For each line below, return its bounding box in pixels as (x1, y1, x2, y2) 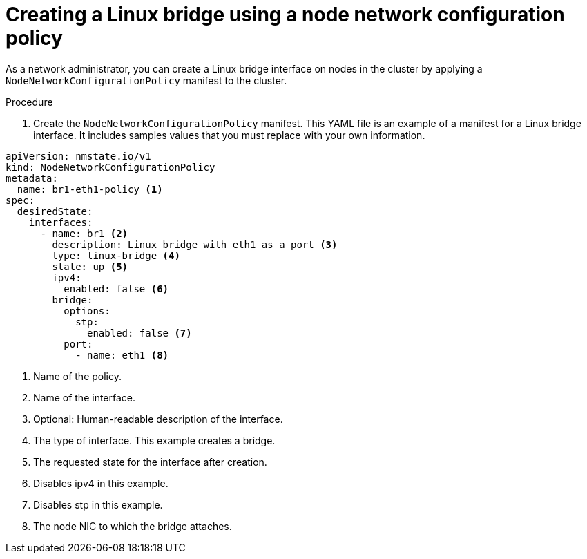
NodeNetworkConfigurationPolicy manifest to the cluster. (6, 74, 287, 86)
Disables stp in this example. (33, 498, 163, 511)
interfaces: (28, 216, 93, 228)
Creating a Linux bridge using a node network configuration (6, 3, 565, 26)
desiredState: (17, 205, 93, 217)
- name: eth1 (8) (75, 349, 169, 361)
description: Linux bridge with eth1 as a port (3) (52, 238, 338, 250)
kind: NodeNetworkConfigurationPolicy (6, 161, 215, 173)
